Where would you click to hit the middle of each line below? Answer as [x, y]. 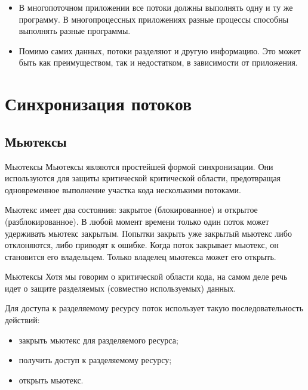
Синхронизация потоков [98, 103]
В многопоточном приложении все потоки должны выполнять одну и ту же [156, 7]
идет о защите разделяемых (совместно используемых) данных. [121, 288]
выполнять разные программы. [75, 31]
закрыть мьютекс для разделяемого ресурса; [98, 340]
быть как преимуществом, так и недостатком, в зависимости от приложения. [158, 62]
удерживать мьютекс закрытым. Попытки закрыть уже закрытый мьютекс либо [148, 233]
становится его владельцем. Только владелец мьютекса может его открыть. [141, 256]
